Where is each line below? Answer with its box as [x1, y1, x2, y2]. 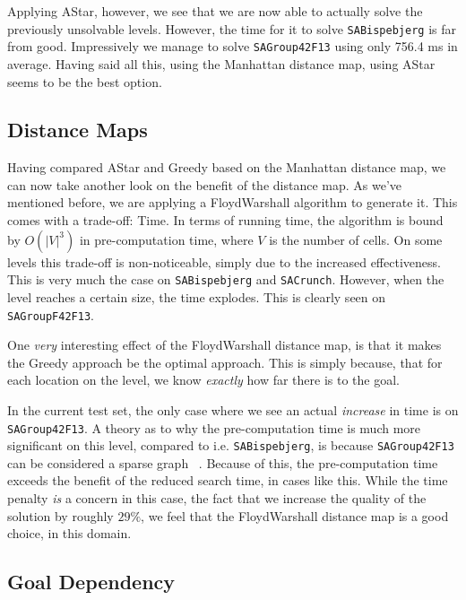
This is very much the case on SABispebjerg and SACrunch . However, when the [7, 270, 444, 289]
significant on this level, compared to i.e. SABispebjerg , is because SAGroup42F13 [7, 436, 454, 455]
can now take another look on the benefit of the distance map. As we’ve [7, 175, 401, 194]
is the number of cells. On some [269, 230, 443, 248]
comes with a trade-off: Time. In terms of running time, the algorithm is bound [7, 211, 444, 230]
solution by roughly [7, 506, 114, 525]
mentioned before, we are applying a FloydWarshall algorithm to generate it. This [7, 193, 458, 212]
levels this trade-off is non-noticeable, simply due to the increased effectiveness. [7, 252, 441, 271]
